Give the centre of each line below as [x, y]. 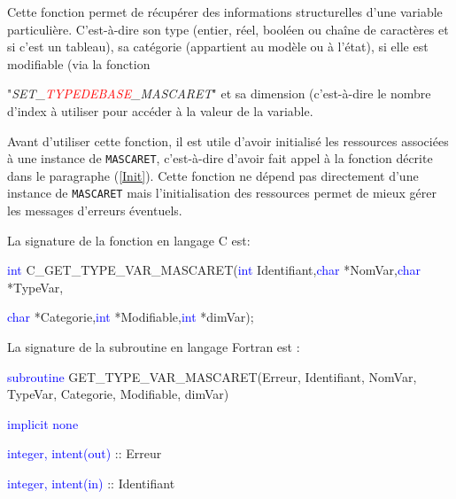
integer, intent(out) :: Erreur [85, 453]
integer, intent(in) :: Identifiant [91, 483]
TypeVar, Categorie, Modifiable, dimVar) [118, 394]
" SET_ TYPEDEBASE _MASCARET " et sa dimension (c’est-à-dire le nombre [219, 94]
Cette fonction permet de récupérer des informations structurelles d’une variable [225, 12]
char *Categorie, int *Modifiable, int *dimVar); [131, 317]
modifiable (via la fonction [79, 63]
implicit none [43, 423]
